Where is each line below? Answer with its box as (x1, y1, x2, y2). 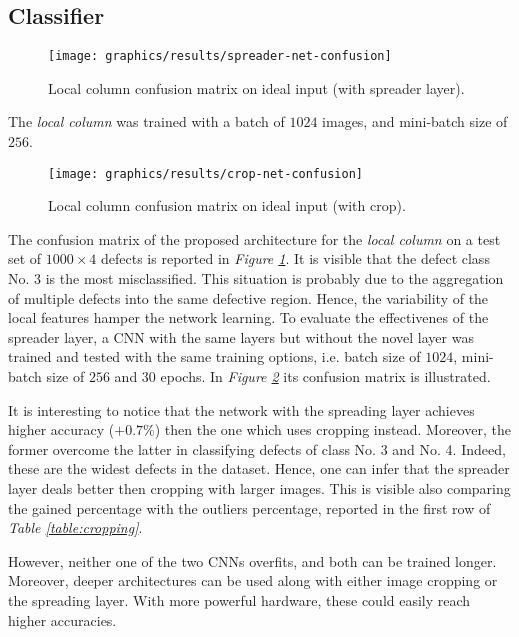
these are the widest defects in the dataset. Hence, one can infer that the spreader (8, 458, 510, 479)
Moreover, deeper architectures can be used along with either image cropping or (8, 570, 498, 591)
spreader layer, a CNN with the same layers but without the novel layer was (8, 326, 474, 347)
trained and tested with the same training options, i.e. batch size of (8, 346, 421, 367)
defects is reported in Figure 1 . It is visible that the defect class (101, 248, 490, 269)
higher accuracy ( (8, 419, 115, 440)
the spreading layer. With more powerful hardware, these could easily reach (8, 589, 471, 610)
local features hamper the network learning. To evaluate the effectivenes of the (8, 307, 489, 328)
